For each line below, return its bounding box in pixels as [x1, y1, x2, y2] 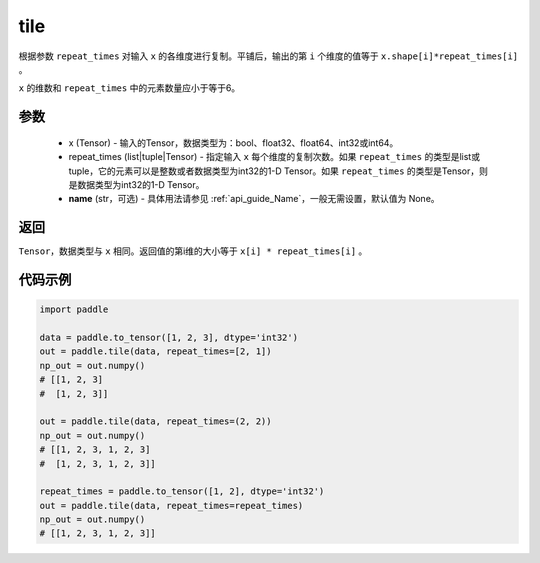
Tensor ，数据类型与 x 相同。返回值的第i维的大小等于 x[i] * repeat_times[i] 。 [18, 245, 368, 257]
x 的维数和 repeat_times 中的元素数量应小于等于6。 [18, 82, 241, 94]
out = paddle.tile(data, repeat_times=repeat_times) [39, 500, 304, 511]
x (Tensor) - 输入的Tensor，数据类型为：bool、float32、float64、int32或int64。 [68, 136, 399, 149]
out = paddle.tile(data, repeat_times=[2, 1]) [39, 346, 272, 357]
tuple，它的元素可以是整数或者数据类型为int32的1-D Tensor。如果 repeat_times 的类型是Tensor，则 [68, 165, 489, 177]
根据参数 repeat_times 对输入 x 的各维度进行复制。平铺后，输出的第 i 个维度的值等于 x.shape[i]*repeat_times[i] [18, 50, 519, 62]
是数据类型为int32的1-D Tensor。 [68, 178, 205, 190]
